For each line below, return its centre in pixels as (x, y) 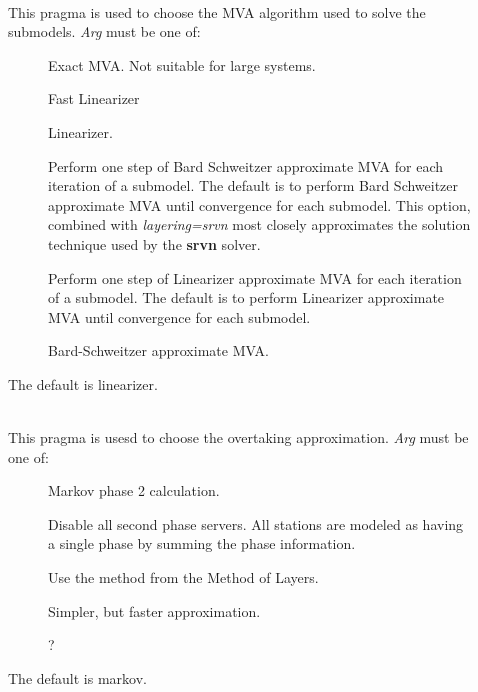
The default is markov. (77, 677)
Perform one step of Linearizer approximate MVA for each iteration (255, 277)
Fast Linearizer (94, 98)
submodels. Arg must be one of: (104, 31)
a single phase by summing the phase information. (202, 543)
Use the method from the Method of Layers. (183, 577)
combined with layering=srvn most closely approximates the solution (259, 224)
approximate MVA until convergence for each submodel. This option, (259, 204)
